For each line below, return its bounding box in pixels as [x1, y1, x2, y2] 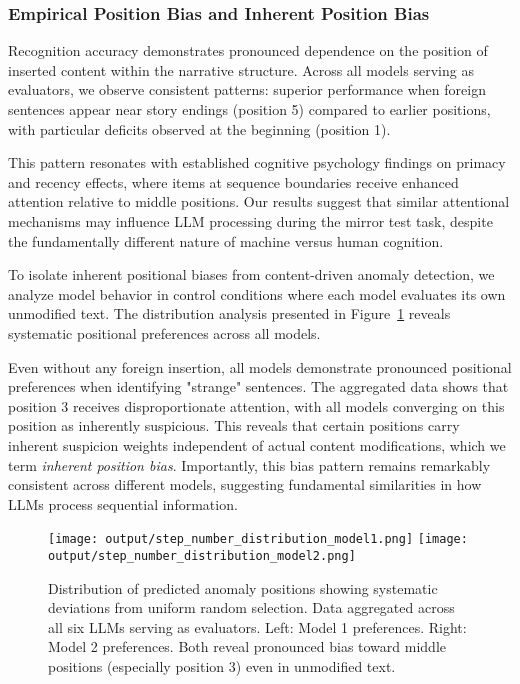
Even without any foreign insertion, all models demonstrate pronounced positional [8, 356, 512, 377]
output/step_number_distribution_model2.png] [48, 548, 356, 563]
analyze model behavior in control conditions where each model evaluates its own [8, 283, 506, 304]
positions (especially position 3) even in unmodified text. [48, 655, 396, 676]
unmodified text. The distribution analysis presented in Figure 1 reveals [8, 303, 451, 324]
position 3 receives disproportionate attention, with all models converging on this [8, 395, 505, 416]
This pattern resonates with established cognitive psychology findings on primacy [8, 152, 506, 173]
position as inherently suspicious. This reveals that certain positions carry [8, 415, 460, 436]
